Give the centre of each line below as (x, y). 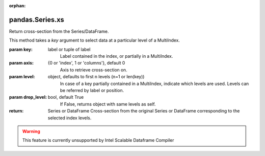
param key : (21, 49)
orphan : (17, 6)
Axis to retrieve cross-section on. (94, 70)
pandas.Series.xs (37, 20)
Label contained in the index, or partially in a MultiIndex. (117, 56)
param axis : (21, 63)
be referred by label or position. (92, 90)
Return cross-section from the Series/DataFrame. (59, 31)
